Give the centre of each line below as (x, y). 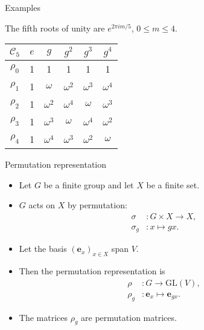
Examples (23, 7)
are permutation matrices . (129, 317)
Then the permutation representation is (92, 271)
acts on (42, 205)
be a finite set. (173, 184)
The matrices (43, 317)
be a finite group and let (89, 184)
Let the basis (43, 249)
